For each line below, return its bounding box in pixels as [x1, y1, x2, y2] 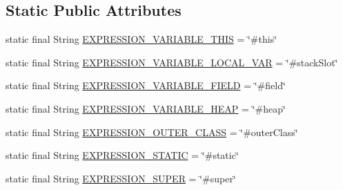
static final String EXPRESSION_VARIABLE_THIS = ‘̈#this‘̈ [6, 32, 277, 46]
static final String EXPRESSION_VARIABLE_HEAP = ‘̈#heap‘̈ [6, 101, 286, 115]
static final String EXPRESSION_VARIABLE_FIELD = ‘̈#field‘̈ [6, 78, 286, 93]
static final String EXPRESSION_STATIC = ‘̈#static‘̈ [6, 148, 239, 162]
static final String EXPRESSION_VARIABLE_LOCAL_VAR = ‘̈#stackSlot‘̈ [6, 55, 338, 69]
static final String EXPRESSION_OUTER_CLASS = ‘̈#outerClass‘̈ [6, 124, 298, 139]
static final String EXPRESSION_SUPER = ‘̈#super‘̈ [6, 171, 236, 185]
